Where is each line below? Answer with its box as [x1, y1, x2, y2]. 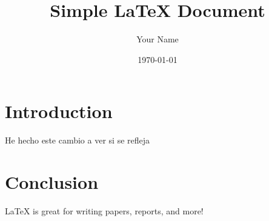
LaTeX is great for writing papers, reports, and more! [5, 204, 204, 217]
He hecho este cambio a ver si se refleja [5, 134, 150, 147]
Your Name [136, 33, 179, 45]
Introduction [5, 99, 113, 124]
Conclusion [5, 170, 99, 194]
